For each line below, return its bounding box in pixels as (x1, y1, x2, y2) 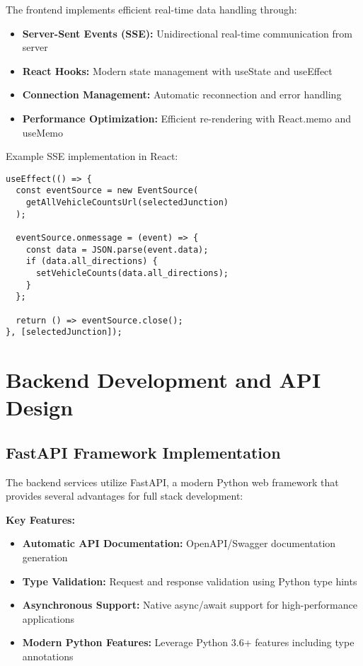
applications (22, 611, 75, 626)
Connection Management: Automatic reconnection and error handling (22, 87, 342, 102)
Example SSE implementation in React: (6, 149, 178, 163)
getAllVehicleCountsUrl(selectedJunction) (25, 197, 229, 208)
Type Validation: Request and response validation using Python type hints (22, 573, 357, 588)
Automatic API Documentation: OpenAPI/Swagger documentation (22, 536, 336, 551)
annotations (22, 649, 74, 664)
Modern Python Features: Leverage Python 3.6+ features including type (22, 635, 355, 650)
